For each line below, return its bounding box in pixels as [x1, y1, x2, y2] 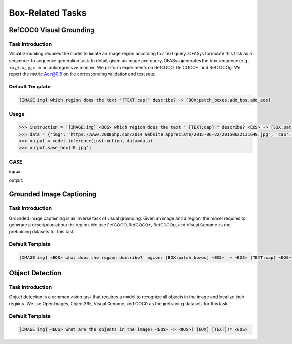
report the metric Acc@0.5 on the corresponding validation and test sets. [9, 71, 156, 77]
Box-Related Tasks [9, 7, 87, 18]
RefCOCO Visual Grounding [9, 26, 94, 34]
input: [9, 169, 21, 174]
